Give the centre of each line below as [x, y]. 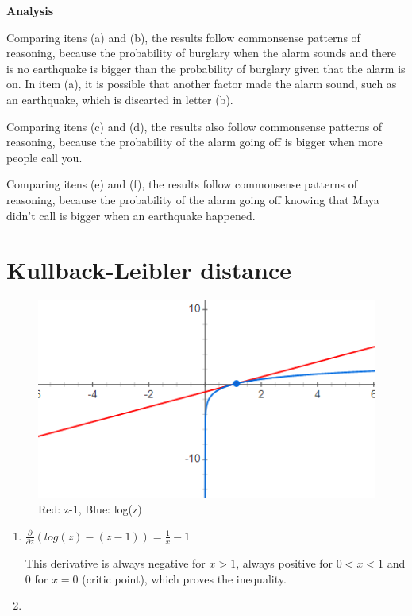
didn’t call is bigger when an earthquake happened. [131, 215]
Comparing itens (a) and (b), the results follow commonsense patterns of [183, 37]
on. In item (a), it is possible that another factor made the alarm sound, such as [202, 84]
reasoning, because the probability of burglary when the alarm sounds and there [201, 53]
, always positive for [285, 563]
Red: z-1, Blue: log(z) [90, 509]
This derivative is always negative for [115, 563]
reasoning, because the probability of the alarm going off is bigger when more [194, 142]
